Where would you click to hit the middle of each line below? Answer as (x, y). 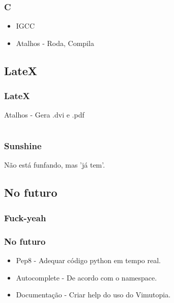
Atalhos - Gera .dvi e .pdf (44, 115)
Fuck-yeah (25, 217)
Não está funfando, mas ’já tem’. (55, 165)
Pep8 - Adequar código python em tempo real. (88, 260)
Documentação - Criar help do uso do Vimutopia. (93, 295)
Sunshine (23, 146)
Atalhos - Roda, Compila (55, 43)
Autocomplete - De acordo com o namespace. (86, 277)
